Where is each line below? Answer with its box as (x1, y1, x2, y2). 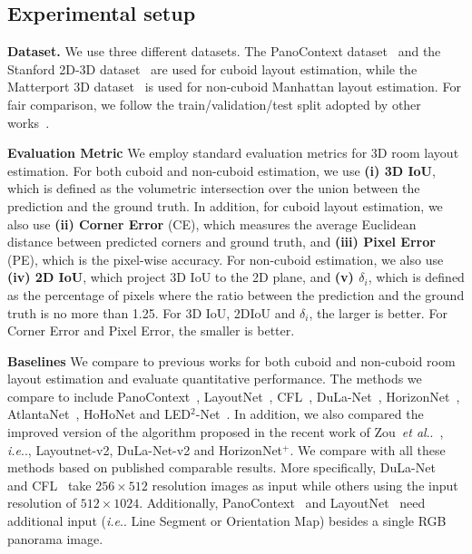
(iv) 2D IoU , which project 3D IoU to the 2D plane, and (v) (7, 267, 354, 287)
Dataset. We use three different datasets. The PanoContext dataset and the (7, 42, 441, 61)
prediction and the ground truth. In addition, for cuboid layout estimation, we (7, 196, 443, 215)
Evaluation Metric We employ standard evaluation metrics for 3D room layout (7, 143, 459, 162)
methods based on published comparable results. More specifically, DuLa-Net (7, 458, 436, 477)
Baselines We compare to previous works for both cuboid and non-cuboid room (7, 351, 456, 370)
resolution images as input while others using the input (152, 475, 458, 494)
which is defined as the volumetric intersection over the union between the (7, 179, 420, 198)
